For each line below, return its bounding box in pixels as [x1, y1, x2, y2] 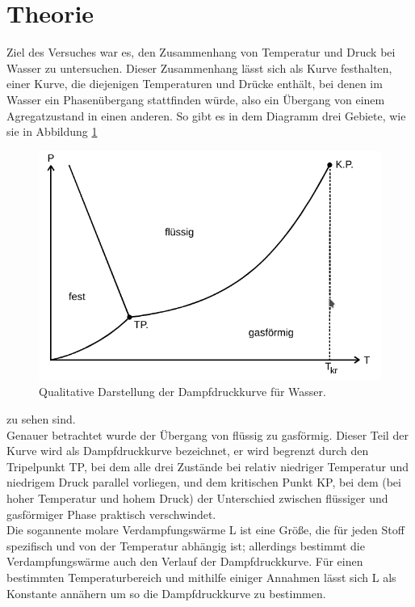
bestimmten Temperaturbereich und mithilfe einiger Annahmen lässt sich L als [6, 568, 396, 585]
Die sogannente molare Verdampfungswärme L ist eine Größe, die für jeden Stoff [6, 521, 405, 538]
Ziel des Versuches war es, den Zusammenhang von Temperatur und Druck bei [6, 44, 396, 61]
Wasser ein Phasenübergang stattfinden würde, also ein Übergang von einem [6, 91, 385, 107]
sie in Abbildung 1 [6, 123, 98, 140]
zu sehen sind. [6, 411, 76, 428]
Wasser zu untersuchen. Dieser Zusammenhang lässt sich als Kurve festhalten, [6, 59, 392, 76]
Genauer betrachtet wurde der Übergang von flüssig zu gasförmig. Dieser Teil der [6, 426, 409, 443]
